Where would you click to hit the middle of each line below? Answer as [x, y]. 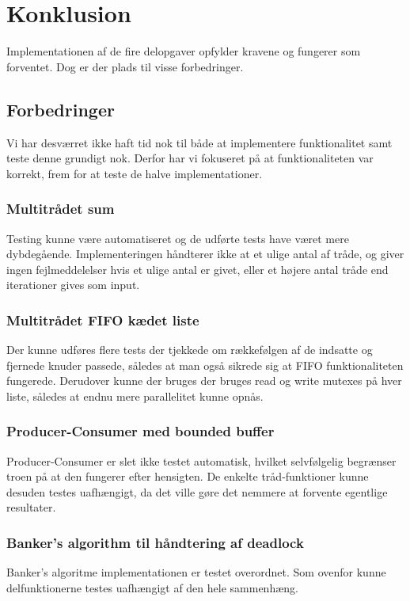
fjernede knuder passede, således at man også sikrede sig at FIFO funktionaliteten [205, 365]
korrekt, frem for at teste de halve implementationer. [135, 173]
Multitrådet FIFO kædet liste [103, 320]
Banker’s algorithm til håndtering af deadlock [155, 542]
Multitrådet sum [61, 209]
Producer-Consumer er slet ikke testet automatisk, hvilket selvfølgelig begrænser [201, 460]
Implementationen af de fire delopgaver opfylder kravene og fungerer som [184, 51]
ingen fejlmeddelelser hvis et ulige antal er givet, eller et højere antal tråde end [197, 269]
